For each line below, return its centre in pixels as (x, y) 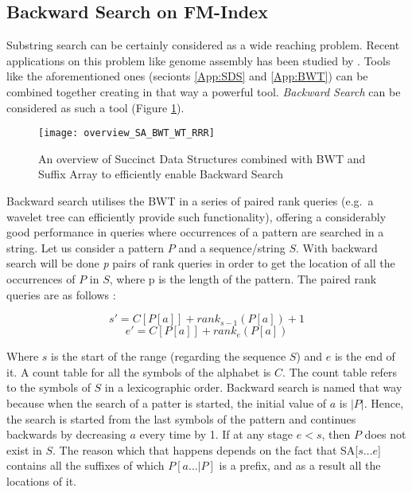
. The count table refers (340, 371)
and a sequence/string (232, 247)
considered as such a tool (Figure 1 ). (95, 107)
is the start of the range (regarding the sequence (169, 356)
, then (336, 434)
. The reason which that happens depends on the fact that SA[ (206, 449)
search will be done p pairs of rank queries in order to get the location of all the (201, 263)
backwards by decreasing (66, 434)
